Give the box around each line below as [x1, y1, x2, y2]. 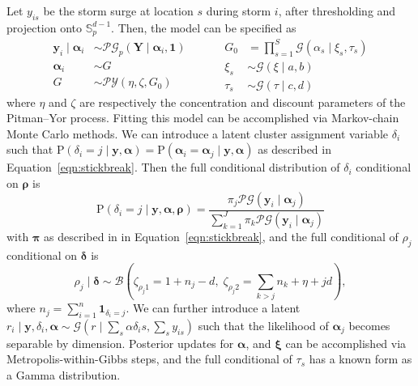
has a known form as [309, 350, 412, 367]
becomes [348, 316, 390, 333]
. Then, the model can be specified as [111, 19, 296, 36]
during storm [206, 2, 271, 19]
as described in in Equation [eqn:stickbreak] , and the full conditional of [44, 227, 399, 244]
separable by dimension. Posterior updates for [6, 334, 234, 351]
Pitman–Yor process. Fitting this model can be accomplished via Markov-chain [6, 109, 399, 126]
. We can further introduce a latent [126, 299, 301, 316]
